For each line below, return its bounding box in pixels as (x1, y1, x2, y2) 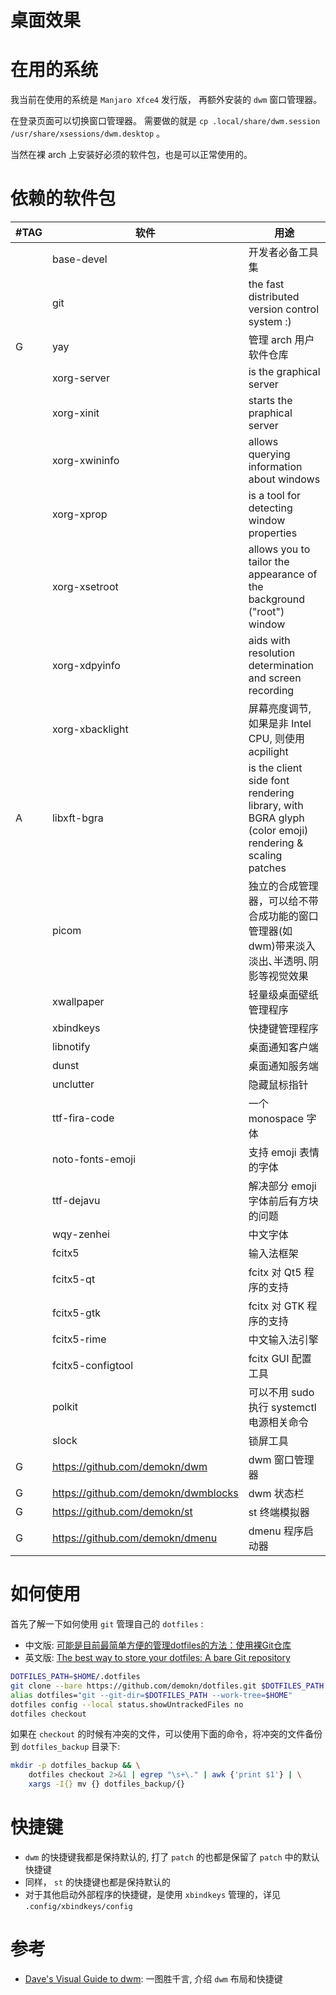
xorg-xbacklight (51, 722, 129, 736)
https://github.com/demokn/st (51, 1505, 193, 1519)
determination (248, 659, 314, 673)
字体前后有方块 (248, 1194, 319, 1208)
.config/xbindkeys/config (24, 1901, 133, 1911)
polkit (51, 1400, 79, 1414)
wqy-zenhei (51, 1227, 110, 1241)
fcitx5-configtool (51, 1359, 134, 1373)
